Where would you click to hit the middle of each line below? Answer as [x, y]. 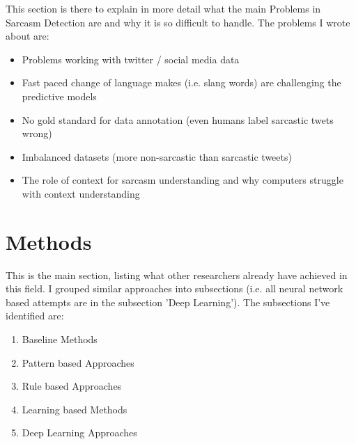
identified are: [35, 316]
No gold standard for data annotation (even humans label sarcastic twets [178, 119]
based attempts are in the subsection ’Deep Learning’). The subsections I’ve [168, 302]
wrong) [37, 133]
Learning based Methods [75, 409]
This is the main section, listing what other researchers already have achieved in [177, 275]
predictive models [59, 96]
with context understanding [81, 193]
